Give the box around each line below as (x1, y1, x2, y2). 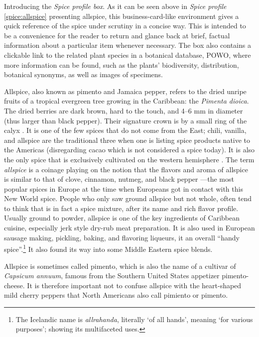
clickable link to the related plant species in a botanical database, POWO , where (4, 49, 251, 60)
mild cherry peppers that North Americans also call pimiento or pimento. (4, 290, 228, 300)
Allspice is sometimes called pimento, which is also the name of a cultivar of (4, 260, 236, 271)
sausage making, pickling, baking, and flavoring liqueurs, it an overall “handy (4, 232, 240, 242)
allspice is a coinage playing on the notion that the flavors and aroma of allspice (4, 164, 248, 174)
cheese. (4, 280, 25, 290)
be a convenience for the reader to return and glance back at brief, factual (4, 30, 230, 40)
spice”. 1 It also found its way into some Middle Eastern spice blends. (4, 242, 213, 254)
